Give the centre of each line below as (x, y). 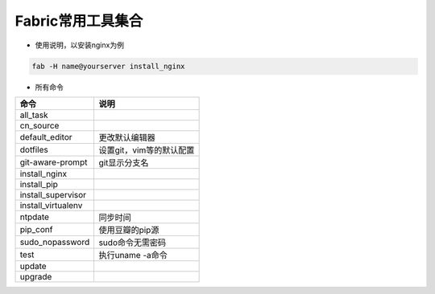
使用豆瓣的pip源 (129, 230)
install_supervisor (53, 194)
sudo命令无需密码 (133, 243)
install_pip (39, 184)
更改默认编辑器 (127, 137)
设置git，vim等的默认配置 (147, 150)
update (33, 266)
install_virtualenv (51, 205)
